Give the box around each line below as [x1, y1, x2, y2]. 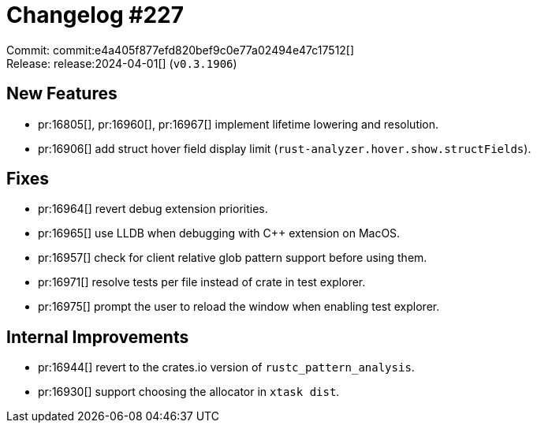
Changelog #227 [6, 2, 185, 28]
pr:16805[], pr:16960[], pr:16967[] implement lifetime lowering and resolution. [38, 117, 439, 131]
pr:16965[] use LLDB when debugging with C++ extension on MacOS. [38, 226, 401, 241]
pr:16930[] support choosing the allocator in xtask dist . [38, 385, 340, 399]
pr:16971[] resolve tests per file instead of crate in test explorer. [38, 275, 366, 289]
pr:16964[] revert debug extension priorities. [38, 202, 268, 216]
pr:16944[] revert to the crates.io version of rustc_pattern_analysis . [38, 360, 415, 375]
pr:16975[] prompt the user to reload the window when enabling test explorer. [38, 300, 440, 314]
